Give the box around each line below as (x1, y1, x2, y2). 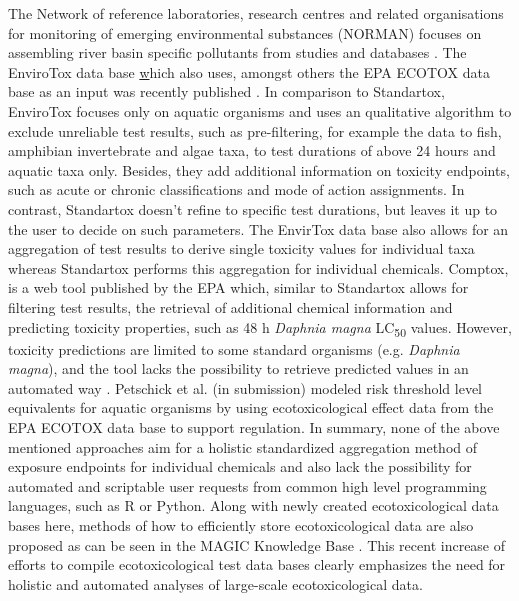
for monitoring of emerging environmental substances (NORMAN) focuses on (8, 22, 482, 43)
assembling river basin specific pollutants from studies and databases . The (8, 42, 467, 63)
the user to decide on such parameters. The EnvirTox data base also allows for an (8, 218, 509, 239)
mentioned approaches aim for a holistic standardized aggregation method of (8, 436, 478, 457)
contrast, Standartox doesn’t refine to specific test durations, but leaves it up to (8, 198, 498, 219)
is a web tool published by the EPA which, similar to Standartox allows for (8, 277, 469, 298)
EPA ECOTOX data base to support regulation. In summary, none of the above (8, 417, 500, 437)
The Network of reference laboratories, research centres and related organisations (8, 3, 504, 23)
